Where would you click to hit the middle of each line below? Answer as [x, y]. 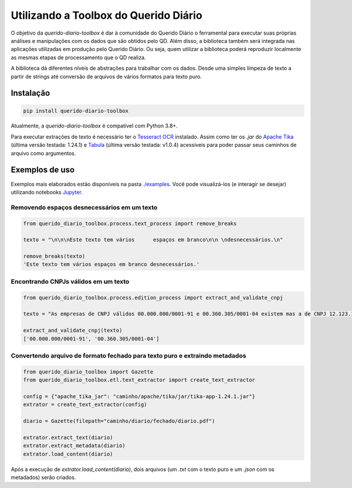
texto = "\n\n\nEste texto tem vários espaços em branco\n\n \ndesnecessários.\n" [153, 240]
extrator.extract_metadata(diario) [74, 446]
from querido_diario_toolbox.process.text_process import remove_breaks [130, 223]
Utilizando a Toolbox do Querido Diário [106, 15]
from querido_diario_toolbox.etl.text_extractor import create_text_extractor [139, 380]
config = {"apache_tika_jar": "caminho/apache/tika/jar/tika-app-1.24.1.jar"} [139, 396]
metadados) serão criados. [43, 477]
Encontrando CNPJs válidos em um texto [70, 281]
